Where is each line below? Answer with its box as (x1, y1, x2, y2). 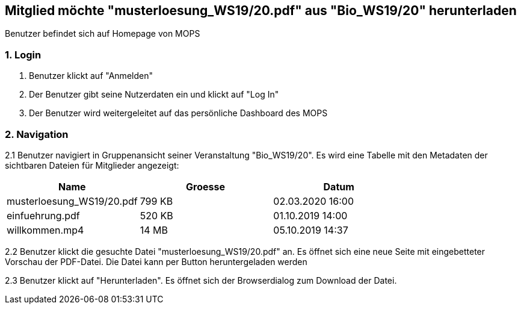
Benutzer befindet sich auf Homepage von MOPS (5, 28, 200, 39)
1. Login (5, 48, 42, 61)
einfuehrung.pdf (7, 209, 80, 222)
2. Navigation (5, 128, 69, 140)
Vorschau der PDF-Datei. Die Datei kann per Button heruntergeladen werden (5, 256, 307, 267)
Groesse (186, 180, 225, 193)
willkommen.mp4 (7, 223, 84, 236)
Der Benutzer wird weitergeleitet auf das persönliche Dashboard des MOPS (29, 108, 328, 119)
